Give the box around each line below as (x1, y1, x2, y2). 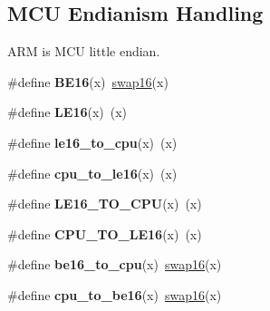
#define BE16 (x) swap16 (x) (7, 72, 169, 91)
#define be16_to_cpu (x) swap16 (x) (7, 255, 222, 274)
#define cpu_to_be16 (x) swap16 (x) (7, 285, 222, 304)
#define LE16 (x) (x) (7, 102, 128, 121)
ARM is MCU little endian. (7, 42, 160, 61)
